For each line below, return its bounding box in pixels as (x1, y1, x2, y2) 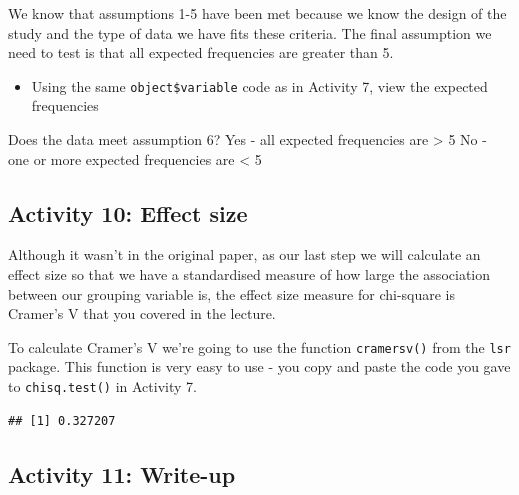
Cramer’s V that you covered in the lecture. (8, 303, 276, 324)
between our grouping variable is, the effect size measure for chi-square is (8, 283, 456, 304)
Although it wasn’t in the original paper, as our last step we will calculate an (8, 244, 481, 265)
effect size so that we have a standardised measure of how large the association (8, 264, 491, 285)
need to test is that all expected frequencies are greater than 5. (8, 42, 394, 63)
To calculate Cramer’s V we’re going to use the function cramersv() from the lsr (8, 336, 511, 357)
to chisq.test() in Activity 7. (8, 376, 197, 397)
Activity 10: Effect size (8, 197, 248, 228)
